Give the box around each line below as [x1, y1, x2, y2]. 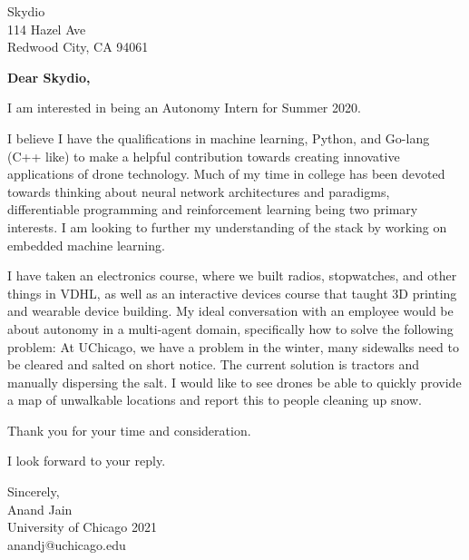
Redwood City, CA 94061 [7, 37, 149, 56]
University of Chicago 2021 [7, 517, 158, 536]
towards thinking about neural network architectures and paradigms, [7, 182, 390, 201]
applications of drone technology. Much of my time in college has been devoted [7, 164, 445, 183]
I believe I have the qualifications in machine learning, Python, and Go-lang [7, 128, 430, 147]
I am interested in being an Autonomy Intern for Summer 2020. [7, 98, 361, 117]
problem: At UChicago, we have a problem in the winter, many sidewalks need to [7, 337, 460, 356]
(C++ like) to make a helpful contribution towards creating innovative [7, 146, 400, 165]
